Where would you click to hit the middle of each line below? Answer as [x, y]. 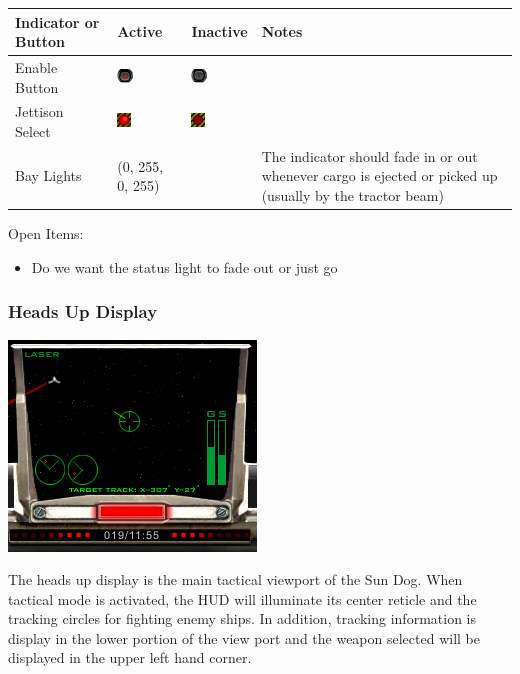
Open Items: [46, 233]
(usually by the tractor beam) [352, 195]
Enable [36, 66]
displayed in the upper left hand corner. [130, 657]
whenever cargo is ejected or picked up [379, 175]
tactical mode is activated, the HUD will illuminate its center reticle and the [242, 598]
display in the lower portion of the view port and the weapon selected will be [244, 637]
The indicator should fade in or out [369, 155]
